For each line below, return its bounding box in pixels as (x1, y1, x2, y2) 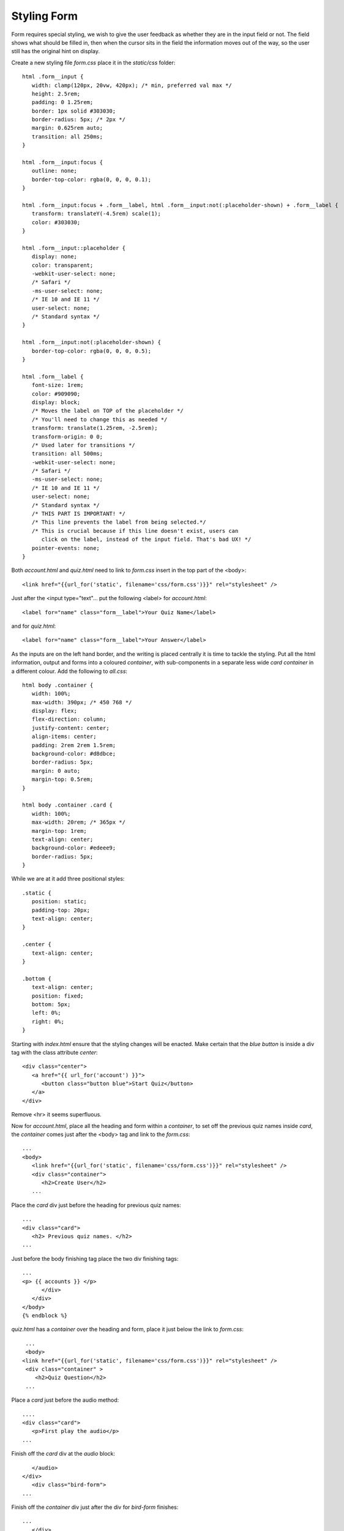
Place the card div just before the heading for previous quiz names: (11, 1201, 181, 1209)
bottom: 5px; (31, 1001, 71, 1007)
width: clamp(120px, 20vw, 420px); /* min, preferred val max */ (31, 81, 232, 89)
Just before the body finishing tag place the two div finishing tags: (11, 1255, 179, 1262)
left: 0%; (31, 1009, 61, 1017)
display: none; (31, 253, 78, 260)
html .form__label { (22, 373, 84, 380)
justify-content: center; (31, 724, 110, 731)
